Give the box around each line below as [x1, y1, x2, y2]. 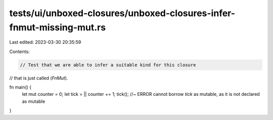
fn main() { [9, 84, 32, 90]
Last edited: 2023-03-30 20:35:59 [9, 39, 81, 45]
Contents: [9, 48, 30, 54]
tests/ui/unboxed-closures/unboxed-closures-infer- [9, 8, 235, 19]
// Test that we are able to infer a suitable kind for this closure [20, 62, 196, 68]
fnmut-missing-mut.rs [9, 22, 106, 33]
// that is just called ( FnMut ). [9, 75, 68, 81]
